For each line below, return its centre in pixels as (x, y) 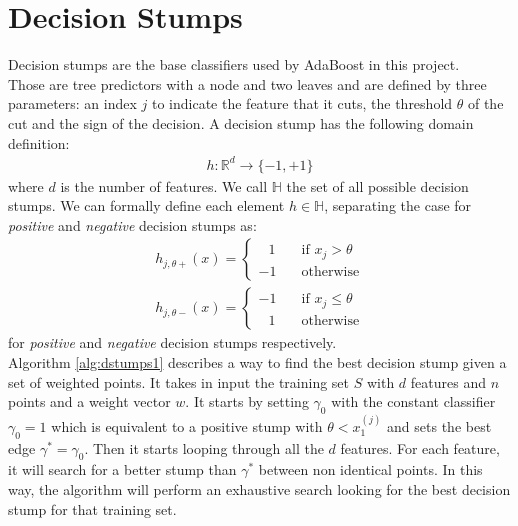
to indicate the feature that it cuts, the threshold (302, 103)
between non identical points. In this (370, 469)
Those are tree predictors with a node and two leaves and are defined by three (247, 83)
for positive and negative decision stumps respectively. (172, 342)
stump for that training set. (92, 508)
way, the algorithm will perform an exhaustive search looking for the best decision (259, 489)
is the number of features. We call (164, 185)
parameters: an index (72, 103)
